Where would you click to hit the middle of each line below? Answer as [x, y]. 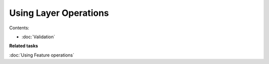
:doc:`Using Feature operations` [42, 55]
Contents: [19, 28]
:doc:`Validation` [38, 37]
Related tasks [24, 46]
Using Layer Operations [59, 13]
